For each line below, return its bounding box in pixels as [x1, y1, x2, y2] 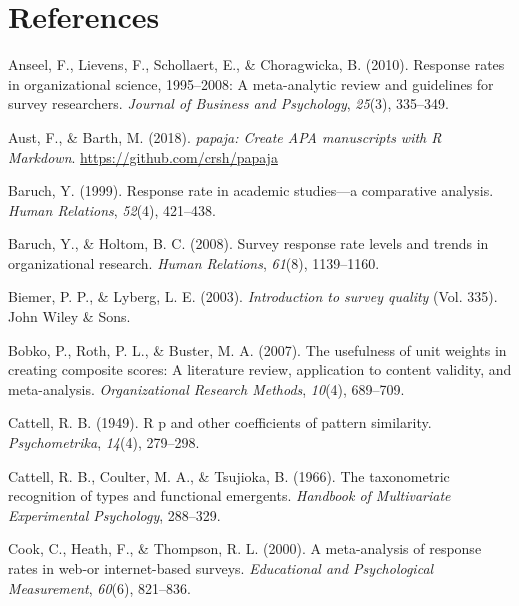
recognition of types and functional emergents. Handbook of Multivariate [8, 485, 451, 506]
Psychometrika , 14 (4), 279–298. [8, 432, 200, 453]
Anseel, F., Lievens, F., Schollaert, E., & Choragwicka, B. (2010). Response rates [8, 54, 505, 75]
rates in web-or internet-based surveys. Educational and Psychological [8, 558, 434, 578]
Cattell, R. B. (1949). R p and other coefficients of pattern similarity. [8, 412, 432, 433]
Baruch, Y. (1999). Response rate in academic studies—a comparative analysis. [8, 180, 494, 201]
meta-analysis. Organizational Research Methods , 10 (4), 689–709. [8, 378, 405, 399]
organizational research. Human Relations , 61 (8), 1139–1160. [8, 252, 380, 273]
